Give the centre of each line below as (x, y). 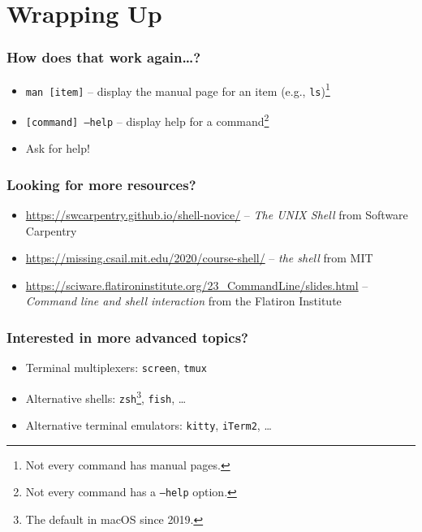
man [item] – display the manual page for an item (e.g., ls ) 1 (178, 89)
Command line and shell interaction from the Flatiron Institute (183, 301)
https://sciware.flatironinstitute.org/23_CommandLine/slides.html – (197, 285)
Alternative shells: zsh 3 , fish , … (106, 396)
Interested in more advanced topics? (127, 337)
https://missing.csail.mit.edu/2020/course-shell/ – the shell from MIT (199, 258)
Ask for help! (58, 148)
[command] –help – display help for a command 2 (147, 119)
